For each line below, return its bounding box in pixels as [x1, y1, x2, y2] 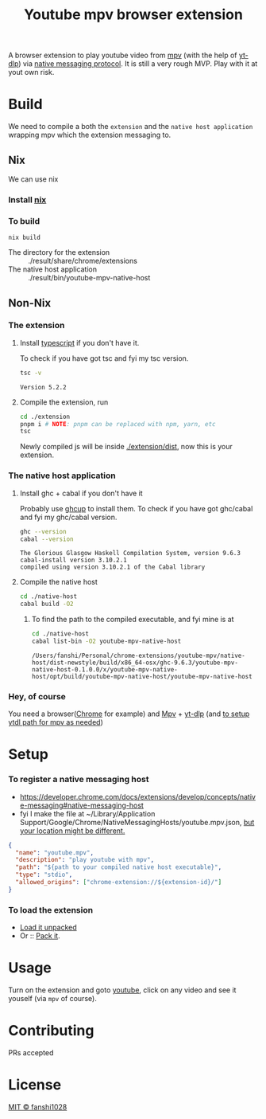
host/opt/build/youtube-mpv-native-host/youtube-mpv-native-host [31, 672, 253, 680]
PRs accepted [8, 1047, 54, 1057]
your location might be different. [19, 826, 125, 835]
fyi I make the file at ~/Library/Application [19, 808, 156, 818]
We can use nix [8, 174, 59, 184]
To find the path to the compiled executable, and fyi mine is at [31, 615, 234, 624]
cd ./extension [19, 413, 71, 421]
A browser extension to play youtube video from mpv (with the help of [8, 50, 237, 61]
